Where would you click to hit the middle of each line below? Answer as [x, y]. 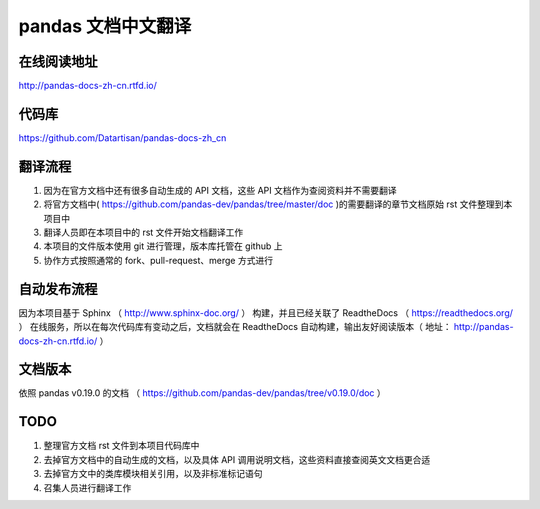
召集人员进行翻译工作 [87, 487]
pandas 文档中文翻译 [105, 26]
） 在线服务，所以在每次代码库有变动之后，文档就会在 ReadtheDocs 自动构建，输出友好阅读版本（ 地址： [235, 327]
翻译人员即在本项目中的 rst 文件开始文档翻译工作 [143, 232]
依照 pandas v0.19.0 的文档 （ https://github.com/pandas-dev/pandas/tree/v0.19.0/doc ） [202, 393]
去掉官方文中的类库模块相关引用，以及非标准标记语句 [153, 474]
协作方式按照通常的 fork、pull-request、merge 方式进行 [158, 260]
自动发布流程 [58, 288]
